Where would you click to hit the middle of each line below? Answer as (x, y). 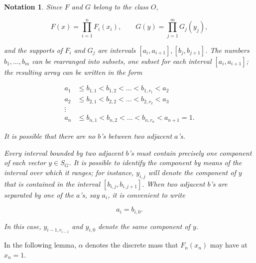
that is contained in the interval (52, 183)
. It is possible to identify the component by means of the (155, 162)
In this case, (23, 226)
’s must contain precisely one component (190, 152)
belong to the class (121, 6)
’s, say (90, 194)
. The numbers (227, 50)
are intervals (117, 50)
